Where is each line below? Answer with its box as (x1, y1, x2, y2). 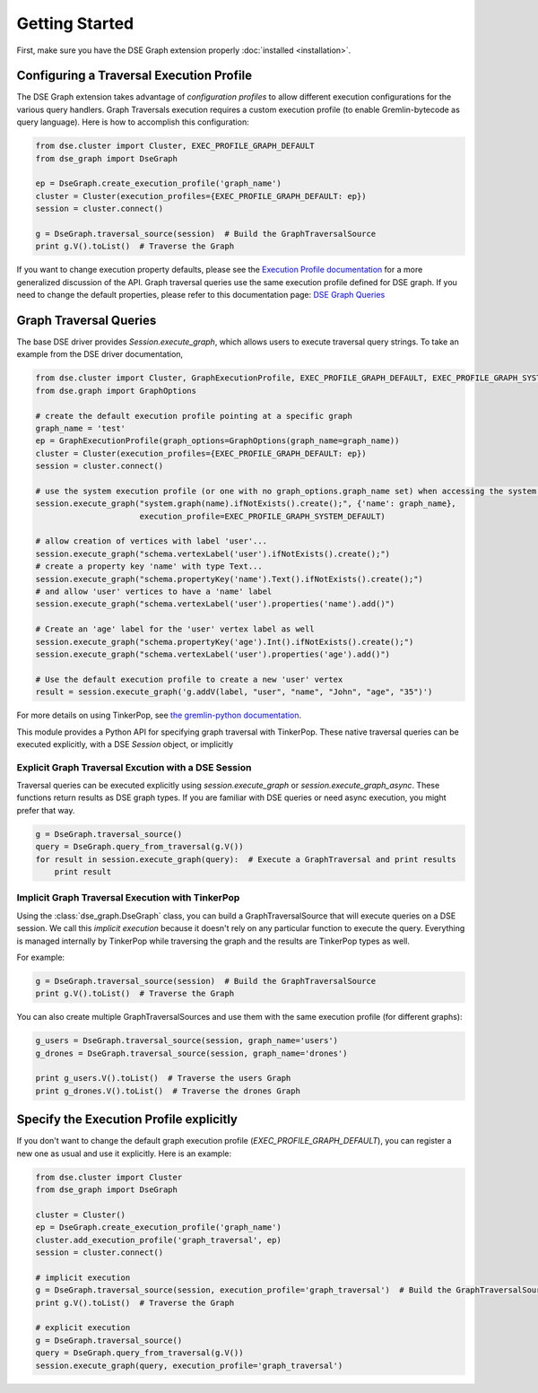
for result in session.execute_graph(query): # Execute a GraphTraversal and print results (35, 854, 456, 865)
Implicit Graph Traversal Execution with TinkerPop (16, 892, 240, 904)
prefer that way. (16, 805, 75, 815)
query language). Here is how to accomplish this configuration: (16, 117, 250, 127)
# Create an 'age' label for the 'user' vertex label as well (35, 624, 315, 634)
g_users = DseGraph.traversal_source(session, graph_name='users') (35, 1036, 339, 1046)
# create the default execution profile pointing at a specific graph (35, 411, 353, 421)
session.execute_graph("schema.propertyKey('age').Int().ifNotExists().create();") (35, 637, 414, 647)
